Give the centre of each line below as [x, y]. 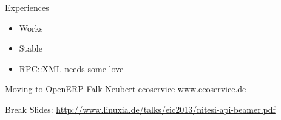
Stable [31, 48]
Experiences [27, 7]
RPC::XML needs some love [71, 68]
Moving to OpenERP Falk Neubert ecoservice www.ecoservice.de [126, 89]
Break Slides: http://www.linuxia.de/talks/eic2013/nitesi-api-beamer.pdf [140, 109]
